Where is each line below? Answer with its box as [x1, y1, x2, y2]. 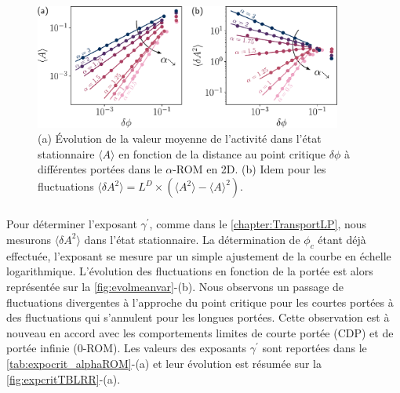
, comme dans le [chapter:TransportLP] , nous [149, 216, 367, 232]
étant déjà [318, 231, 366, 247]
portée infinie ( [6, 340, 78, 356]
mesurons [6, 231, 51, 247]
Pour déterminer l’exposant [6, 216, 137, 232]
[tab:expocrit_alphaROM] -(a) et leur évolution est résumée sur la [6, 355, 322, 371]
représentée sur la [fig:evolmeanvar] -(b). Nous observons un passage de [6, 278, 344, 294]
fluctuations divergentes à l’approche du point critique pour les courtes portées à [6, 293, 394, 310]
